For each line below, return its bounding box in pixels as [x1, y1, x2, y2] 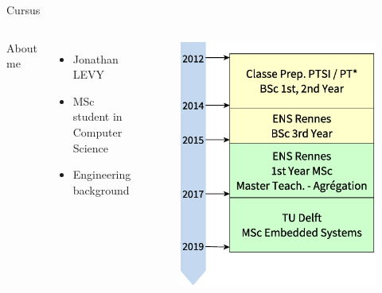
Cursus [6, 2, 41, 17]
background [72, 181, 130, 198]
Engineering [72, 166, 131, 183]
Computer [72, 123, 123, 140]
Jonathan [72, 50, 119, 67]
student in [72, 108, 123, 125]
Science [72, 139, 109, 156]
